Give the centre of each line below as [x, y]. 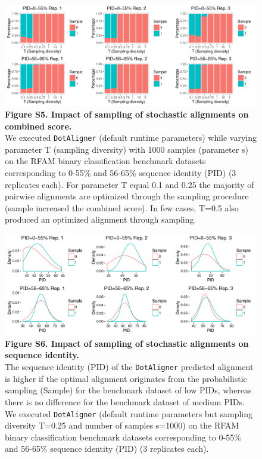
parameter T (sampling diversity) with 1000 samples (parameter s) [127, 149]
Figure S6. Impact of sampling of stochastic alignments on [127, 343]
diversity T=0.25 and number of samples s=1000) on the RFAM [122, 425]
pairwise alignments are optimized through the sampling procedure [127, 196]
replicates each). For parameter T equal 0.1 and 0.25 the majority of [130, 184]
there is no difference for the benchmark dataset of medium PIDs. [125, 401]
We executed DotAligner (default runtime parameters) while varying [131, 138]
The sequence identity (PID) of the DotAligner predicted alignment [129, 367]
